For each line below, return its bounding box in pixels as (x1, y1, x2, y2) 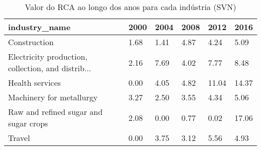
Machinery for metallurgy (8, 91, 98, 103)
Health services (8, 77, 61, 88)
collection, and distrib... (8, 62, 91, 74)
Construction (8, 36, 54, 48)
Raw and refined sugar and (8, 106, 103, 117)
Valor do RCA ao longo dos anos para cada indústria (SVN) (25, 1, 236, 13)
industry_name (8, 21, 71, 33)
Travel (8, 132, 30, 143)
